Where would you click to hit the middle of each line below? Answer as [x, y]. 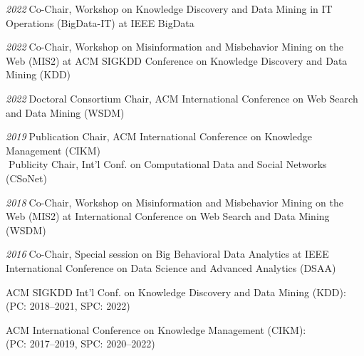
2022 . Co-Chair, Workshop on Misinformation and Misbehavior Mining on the [175, 47]
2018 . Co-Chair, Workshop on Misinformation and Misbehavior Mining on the [175, 202]
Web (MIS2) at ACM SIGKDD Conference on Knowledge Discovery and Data [177, 60]
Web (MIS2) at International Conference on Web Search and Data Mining [168, 216]
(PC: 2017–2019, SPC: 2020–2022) [80, 344]
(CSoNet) [26, 178]
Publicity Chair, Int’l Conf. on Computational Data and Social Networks [167, 164]
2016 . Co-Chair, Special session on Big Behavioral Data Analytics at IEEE [167, 254]
